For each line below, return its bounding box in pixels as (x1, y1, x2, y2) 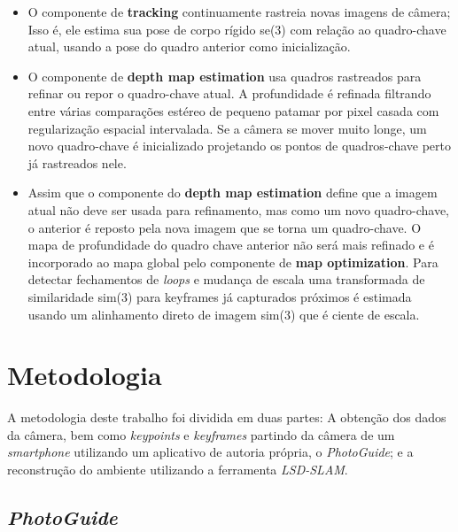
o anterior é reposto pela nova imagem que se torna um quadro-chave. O (27, 218, 422, 236)
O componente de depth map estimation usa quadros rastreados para (27, 66, 422, 85)
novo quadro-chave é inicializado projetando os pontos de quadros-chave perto (27, 136, 451, 155)
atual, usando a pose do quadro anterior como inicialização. (27, 37, 351, 56)
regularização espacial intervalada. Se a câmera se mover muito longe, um (27, 119, 427, 137)
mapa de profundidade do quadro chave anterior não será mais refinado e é (27, 235, 434, 254)
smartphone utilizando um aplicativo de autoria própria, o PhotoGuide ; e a (7, 443, 414, 461)
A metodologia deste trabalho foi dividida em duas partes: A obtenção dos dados (7, 408, 446, 427)
